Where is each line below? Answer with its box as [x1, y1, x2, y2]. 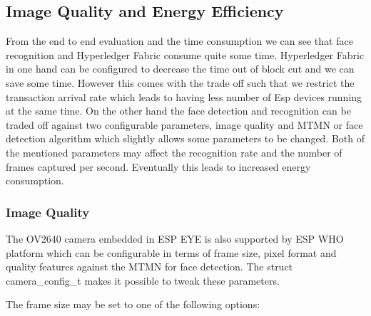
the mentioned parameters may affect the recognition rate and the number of [6, 144, 342, 159]
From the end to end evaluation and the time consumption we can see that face [6, 33, 353, 48]
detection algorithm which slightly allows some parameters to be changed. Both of [6, 131, 365, 146]
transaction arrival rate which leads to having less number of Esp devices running [6, 89, 362, 104]
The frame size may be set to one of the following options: [6, 297, 260, 312]
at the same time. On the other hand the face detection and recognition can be [6, 103, 351, 118]
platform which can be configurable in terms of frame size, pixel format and [6, 245, 337, 260]
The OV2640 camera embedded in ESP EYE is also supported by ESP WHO [6, 231, 344, 246]
